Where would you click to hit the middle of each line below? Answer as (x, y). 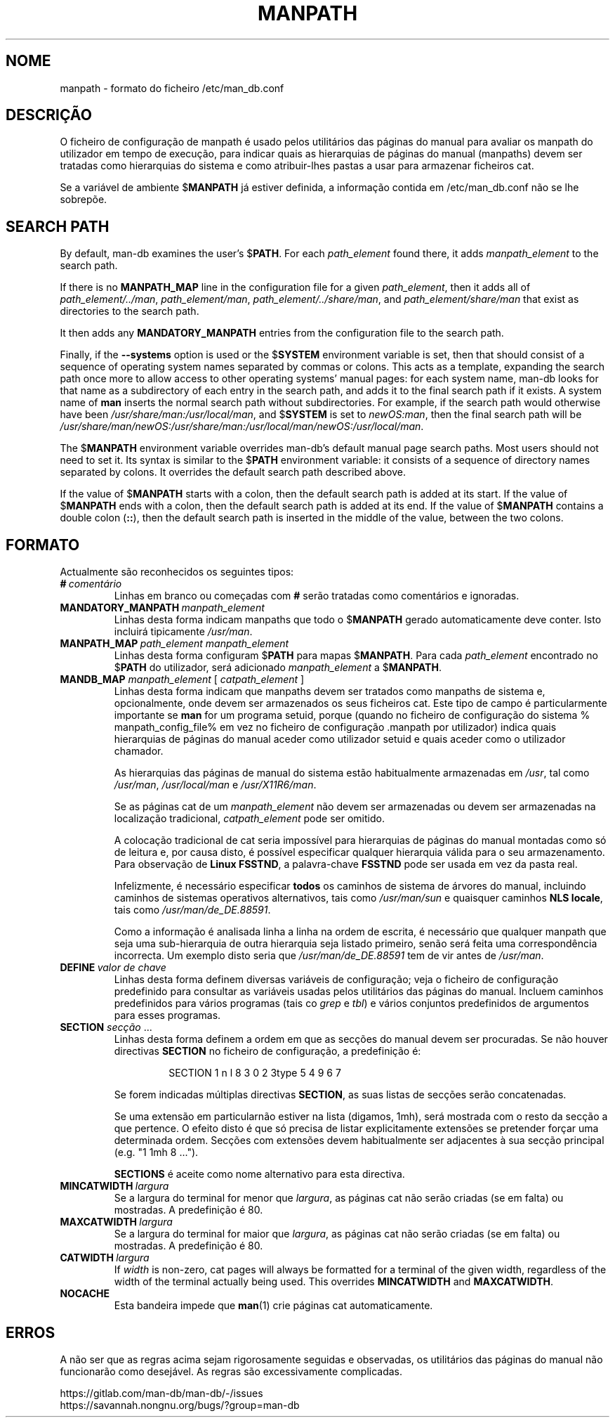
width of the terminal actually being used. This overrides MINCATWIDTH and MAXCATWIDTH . (333, 1282)
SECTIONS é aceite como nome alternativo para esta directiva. (259, 1174)
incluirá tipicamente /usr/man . (183, 632)
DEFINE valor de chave (113, 968)
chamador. (139, 751)
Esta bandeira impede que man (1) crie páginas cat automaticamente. (273, 1306)
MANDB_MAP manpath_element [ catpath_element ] (182, 680)
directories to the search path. (130, 311)
